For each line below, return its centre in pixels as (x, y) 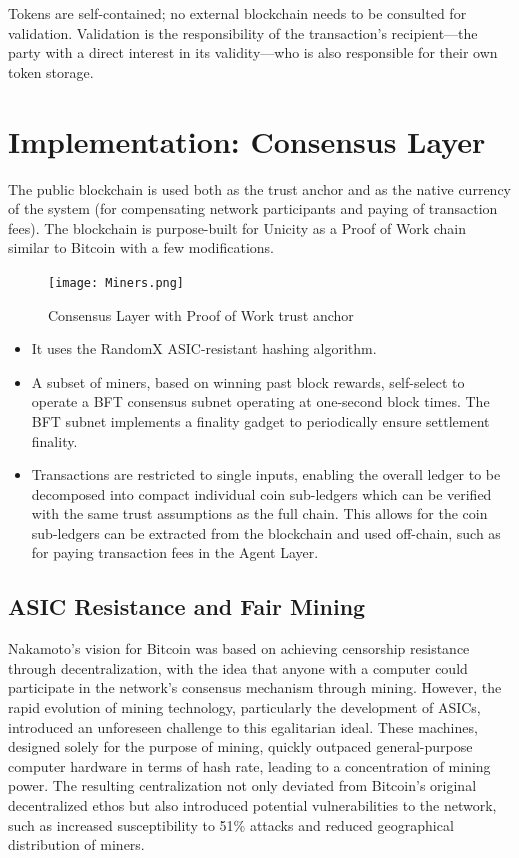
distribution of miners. (76, 844)
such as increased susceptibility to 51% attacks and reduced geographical (231, 824)
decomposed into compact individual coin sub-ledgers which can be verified (261, 493)
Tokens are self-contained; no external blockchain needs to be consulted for (237, 13)
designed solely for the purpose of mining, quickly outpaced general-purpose (240, 746)
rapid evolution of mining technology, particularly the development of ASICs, (244, 707)
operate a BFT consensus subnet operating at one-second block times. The (260, 401)
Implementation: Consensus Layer (247, 140)
